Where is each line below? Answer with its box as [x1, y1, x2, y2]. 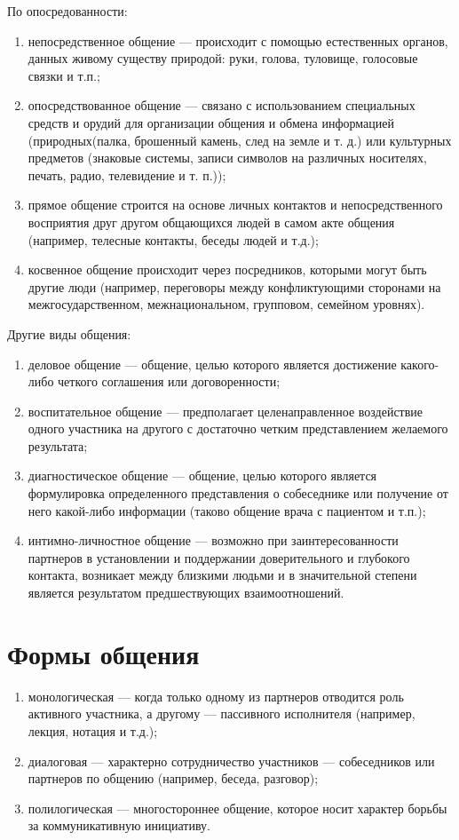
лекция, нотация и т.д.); [28, 721, 158, 740]
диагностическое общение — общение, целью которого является [28, 466, 377, 485]
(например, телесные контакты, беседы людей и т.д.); [28, 230, 319, 249]
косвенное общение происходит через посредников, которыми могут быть [28, 260, 427, 279]
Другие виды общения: [7, 324, 131, 343]
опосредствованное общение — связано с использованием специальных [28, 96, 415, 115]
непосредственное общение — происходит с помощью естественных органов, [28, 31, 448, 50]
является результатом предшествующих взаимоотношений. [28, 583, 344, 602]
